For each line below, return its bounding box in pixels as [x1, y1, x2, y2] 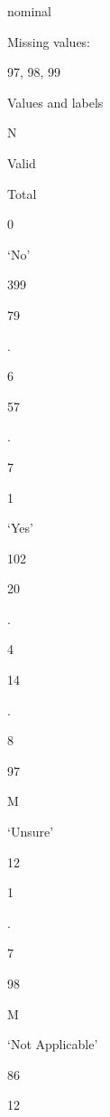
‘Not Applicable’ [7, 1035, 98, 1054]
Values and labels [7, 92, 104, 111]
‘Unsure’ [7, 822, 54, 841]
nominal [7, 2, 52, 20]
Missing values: [7, 32, 91, 51]
